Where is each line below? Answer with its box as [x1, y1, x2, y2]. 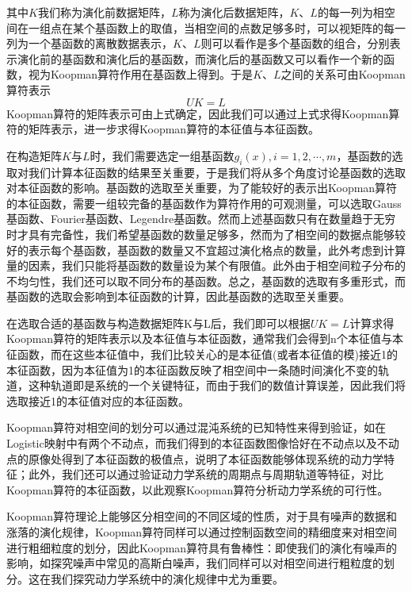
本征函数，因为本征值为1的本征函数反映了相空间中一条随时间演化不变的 [6, 361, 378, 378]
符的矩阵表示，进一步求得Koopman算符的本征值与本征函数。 [6, 121, 320, 137]
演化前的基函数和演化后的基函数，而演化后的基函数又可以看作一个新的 [17, 50, 383, 67]
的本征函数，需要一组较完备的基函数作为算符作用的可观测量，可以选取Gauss [6, 194, 402, 211]
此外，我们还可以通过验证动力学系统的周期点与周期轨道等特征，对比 [28, 466, 383, 482]
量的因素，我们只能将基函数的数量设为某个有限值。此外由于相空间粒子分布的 [6, 257, 406, 274]
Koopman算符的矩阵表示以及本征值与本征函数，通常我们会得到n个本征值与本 [6, 330, 403, 347]
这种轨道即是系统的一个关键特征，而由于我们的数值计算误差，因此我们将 [28, 377, 406, 394]
